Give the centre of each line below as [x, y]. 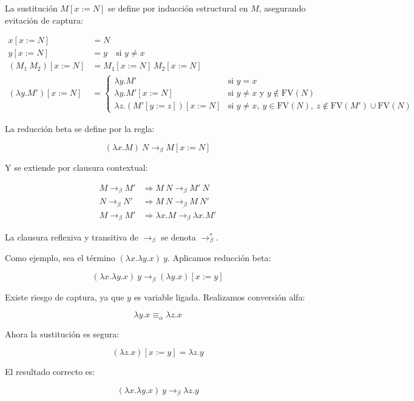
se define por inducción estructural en [178, 8]
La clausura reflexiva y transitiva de [72, 237]
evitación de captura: [44, 20]
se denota [178, 237]
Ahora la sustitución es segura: [62, 333]
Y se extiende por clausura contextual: [76, 167]
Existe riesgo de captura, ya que [65, 297]
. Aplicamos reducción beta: [219, 258]
